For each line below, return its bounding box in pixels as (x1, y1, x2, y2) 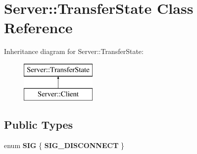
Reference (4, 17, 73, 38)
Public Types (4, 117, 73, 132)
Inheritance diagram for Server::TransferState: (4, 46, 144, 56)
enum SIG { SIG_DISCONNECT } (4, 140, 125, 151)
